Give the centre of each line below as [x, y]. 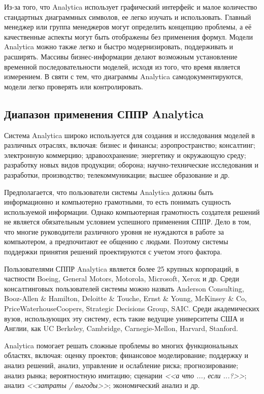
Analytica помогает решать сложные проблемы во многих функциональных [121, 345]
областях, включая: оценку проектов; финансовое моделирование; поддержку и [126, 355]
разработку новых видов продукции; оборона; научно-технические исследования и [131, 165]
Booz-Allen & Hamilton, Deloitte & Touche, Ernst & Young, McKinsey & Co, [125, 298]
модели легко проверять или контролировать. [74, 86]
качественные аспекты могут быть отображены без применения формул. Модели [129, 36]
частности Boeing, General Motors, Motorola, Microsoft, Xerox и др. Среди [122, 278]
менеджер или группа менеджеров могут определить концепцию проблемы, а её [128, 27]
